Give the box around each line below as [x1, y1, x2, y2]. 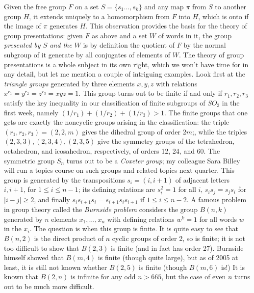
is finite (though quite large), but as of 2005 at [98, 252, 238, 263]
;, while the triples [192, 126, 247, 136]
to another [215, 1, 247, 11]
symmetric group [4, 155, 55, 165]
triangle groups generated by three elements [4, 78, 135, 88]
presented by [4, 40, 41, 50]
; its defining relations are [78, 184, 155, 194]
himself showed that [4, 252, 64, 263]
